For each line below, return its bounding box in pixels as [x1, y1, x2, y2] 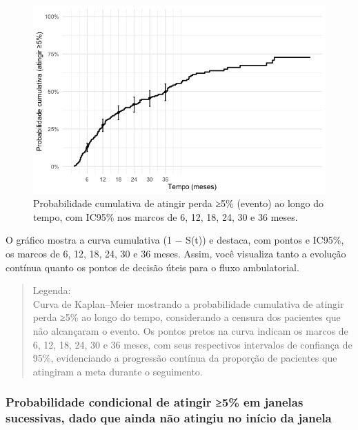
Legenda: [32, 283, 71, 297]
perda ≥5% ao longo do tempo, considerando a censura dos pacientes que [32, 310, 341, 324]
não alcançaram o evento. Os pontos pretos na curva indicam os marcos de [32, 323, 348, 338]
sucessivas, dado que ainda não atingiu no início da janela [6, 409, 332, 427]
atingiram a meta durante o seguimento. [32, 364, 203, 378]
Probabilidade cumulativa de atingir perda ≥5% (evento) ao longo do [33, 196, 324, 211]
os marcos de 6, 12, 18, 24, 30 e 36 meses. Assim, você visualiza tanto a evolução [6, 246, 346, 260]
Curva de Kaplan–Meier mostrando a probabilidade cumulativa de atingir [32, 296, 344, 311]
